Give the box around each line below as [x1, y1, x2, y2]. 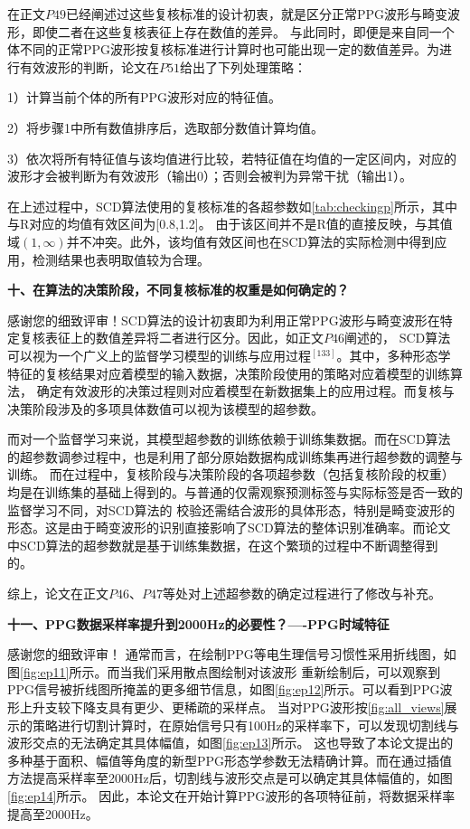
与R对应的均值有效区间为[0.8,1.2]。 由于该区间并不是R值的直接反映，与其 [7, 214, 440, 233]
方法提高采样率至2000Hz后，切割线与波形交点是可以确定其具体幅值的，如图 [7, 768, 453, 787]
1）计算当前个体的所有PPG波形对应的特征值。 [7, 88, 282, 107]
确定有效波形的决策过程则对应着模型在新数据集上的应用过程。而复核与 [36, 382, 455, 400]
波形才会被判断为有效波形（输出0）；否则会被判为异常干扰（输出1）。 [7, 166, 412, 185]
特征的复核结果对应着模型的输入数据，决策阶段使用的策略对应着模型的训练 [7, 363, 450, 382]
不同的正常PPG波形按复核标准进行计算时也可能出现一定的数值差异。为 [19, 40, 440, 59]
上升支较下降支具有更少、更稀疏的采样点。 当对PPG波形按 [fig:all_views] [19, 698, 445, 716]
